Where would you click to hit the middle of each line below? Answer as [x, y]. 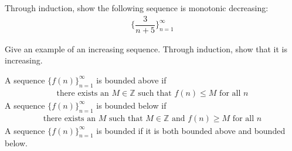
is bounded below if [131, 105]
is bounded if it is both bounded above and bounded [191, 130]
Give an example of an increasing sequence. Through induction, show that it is [146, 48]
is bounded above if [131, 80]
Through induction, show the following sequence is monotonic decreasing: [137, 8]
